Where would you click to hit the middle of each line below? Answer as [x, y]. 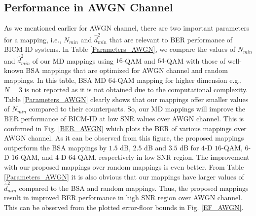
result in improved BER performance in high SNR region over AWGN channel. [123, 198]
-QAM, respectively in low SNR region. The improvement [163, 157]
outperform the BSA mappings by [55, 147]
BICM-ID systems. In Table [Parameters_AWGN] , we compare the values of [120, 49]
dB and [155, 147]
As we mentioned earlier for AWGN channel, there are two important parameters [127, 28]
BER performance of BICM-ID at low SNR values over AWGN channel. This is [124, 118]
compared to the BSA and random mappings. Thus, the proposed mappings [134, 188]
